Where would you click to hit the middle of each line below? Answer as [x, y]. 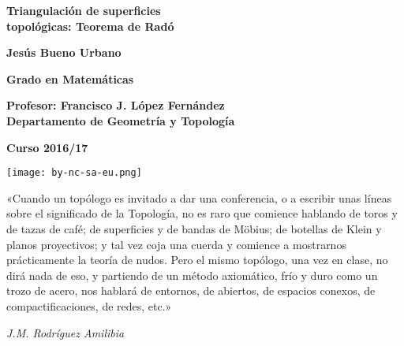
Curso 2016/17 [47, 147]
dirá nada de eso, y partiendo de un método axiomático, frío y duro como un [192, 275]
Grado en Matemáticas [70, 78]
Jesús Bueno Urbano [64, 52]
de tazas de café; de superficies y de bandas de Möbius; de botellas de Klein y [194, 229]
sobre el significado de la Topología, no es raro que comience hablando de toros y [202, 213]
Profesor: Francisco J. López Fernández [116, 105]
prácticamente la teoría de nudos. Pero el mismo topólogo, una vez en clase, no [197, 260]
